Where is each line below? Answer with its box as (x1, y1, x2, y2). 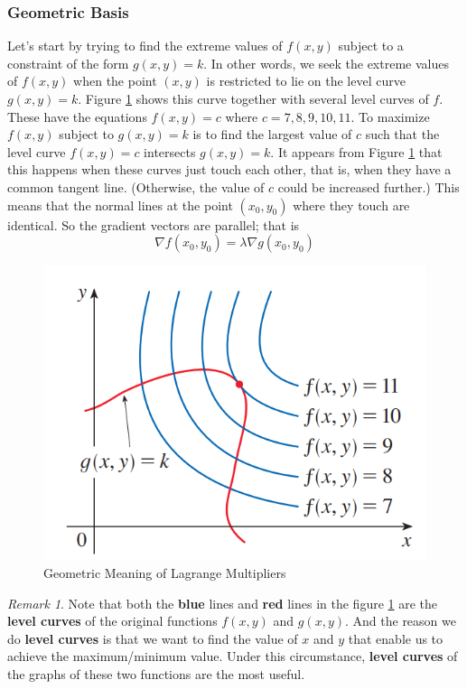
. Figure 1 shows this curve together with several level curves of (78, 89, 429, 107)
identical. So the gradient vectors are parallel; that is (7, 215, 300, 234)
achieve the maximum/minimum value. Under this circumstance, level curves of (7, 647, 458, 666)
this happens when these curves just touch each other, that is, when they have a (7, 160, 452, 179)
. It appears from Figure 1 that (270, 142, 443, 161)
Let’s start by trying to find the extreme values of (7, 36, 283, 55)
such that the (365, 125, 440, 144)
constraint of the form (7, 53, 129, 72)
